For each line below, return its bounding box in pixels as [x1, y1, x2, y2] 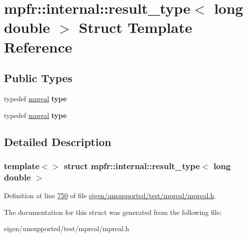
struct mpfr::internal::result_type [63, 159, 200, 172]
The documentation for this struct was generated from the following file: [4, 207, 222, 217]
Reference [4, 36, 72, 57]
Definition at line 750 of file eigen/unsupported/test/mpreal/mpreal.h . [4, 190, 216, 201]
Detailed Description [4, 134, 112, 149]
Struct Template [79, 17, 192, 37]
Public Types [4, 70, 73, 86]
